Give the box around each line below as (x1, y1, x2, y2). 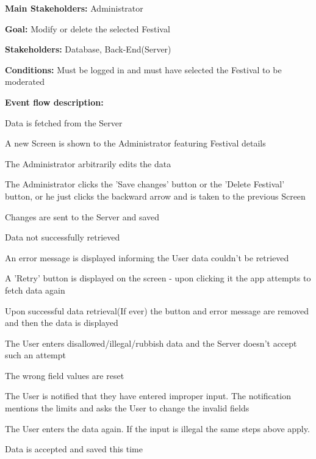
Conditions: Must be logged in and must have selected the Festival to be (5, 63, 282, 76)
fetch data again (5, 283, 65, 296)
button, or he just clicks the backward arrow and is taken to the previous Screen (5, 189, 306, 202)
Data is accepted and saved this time (5, 443, 143, 455)
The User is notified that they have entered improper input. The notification (5, 389, 291, 402)
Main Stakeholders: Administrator (5, 2, 143, 14)
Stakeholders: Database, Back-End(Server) (5, 43, 171, 56)
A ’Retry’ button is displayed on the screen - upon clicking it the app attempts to (5, 272, 311, 284)
